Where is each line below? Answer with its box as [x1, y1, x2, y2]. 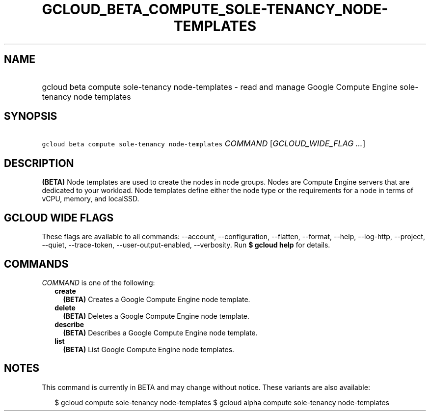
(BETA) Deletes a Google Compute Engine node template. [63, 311, 250, 320]
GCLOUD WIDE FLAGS [4, 211, 114, 224]
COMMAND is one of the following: [42, 278, 155, 287]
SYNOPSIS [4, 110, 57, 123]
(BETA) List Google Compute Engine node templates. [63, 345, 235, 354]
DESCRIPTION [4, 157, 74, 169]
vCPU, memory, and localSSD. [42, 194, 139, 203]
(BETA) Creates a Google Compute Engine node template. [63, 295, 250, 304]
